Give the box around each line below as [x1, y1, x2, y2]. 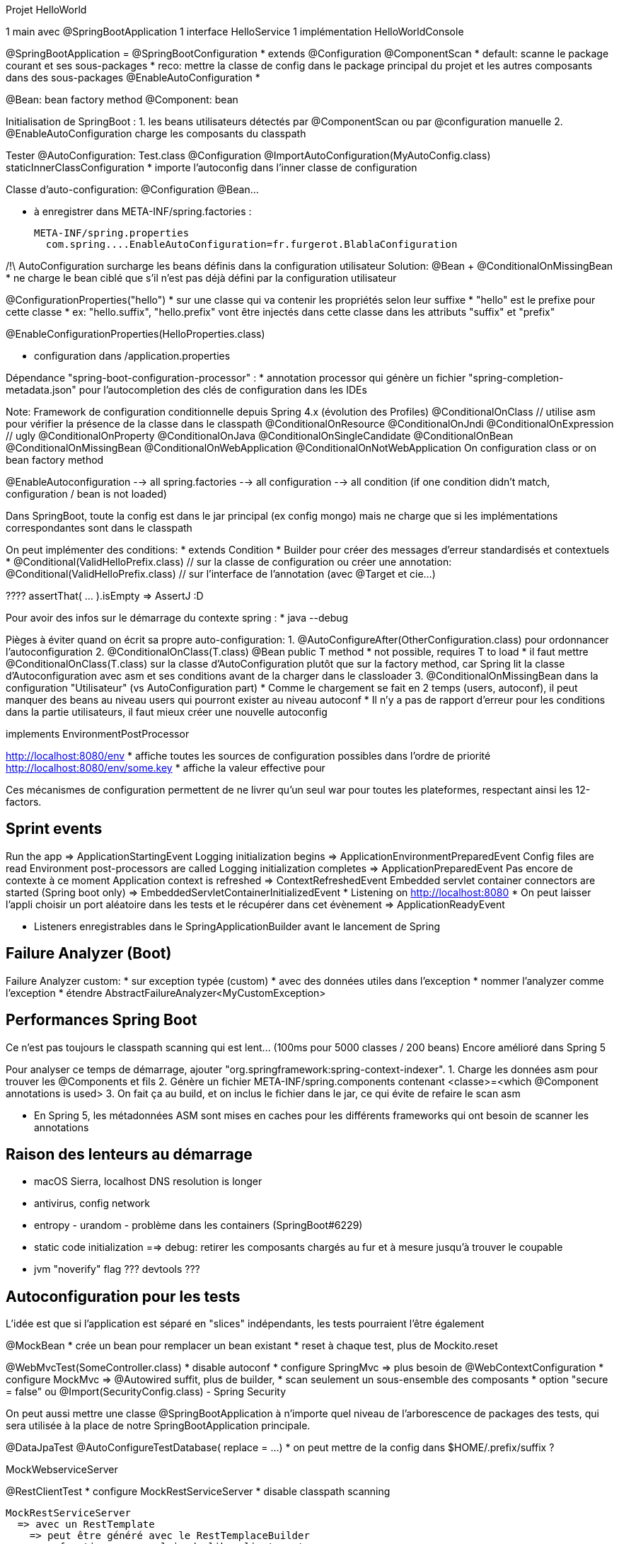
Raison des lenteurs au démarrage [6, 1145, 253, 1163]
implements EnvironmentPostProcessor [6, 728, 190, 740]
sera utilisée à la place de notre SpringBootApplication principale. [6, 1419, 311, 1432]
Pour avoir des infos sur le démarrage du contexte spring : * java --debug [6, 612, 349, 624]
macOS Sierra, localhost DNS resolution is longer [34, 1175, 262, 1188]
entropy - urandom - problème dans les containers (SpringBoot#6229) [34, 1219, 363, 1232]
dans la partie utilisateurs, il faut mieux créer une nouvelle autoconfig [6, 706, 328, 718]
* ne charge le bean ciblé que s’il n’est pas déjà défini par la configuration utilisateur [6, 272, 397, 284]
